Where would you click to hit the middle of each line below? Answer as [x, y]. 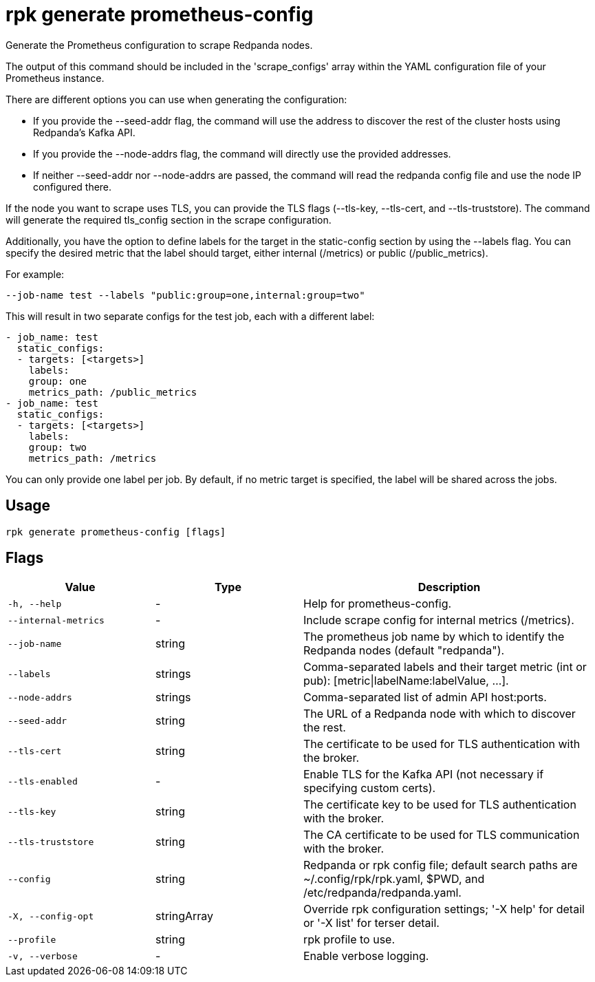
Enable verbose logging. [366, 956]
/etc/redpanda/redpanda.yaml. [382, 893]
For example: [35, 274]
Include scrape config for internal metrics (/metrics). [439, 620]
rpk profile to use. [349, 940]
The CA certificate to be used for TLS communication [442, 835]
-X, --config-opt [51, 916]
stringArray [185, 916]
